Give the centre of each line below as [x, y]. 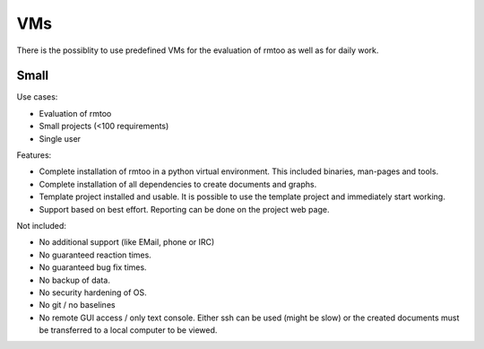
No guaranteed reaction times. [95, 255]
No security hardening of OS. [93, 292]
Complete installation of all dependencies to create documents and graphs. [178, 184]
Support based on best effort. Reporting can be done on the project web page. [184, 209]
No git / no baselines [77, 305]
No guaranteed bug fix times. [93, 267]
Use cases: [37, 97]
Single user [60, 138]
